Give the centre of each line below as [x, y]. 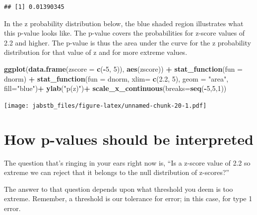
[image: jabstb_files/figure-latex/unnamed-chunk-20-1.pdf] [105, 106]
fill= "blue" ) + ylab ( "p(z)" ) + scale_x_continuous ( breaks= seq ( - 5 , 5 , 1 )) [115, 88]
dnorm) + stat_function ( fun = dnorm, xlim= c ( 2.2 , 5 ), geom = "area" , [116, 78]
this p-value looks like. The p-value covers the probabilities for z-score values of [125, 33]
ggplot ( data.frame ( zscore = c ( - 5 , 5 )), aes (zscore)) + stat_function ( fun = [123, 68]
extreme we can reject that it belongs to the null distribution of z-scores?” [117, 172]
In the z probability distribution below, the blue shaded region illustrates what [124, 23]
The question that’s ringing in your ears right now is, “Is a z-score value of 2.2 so [127, 162]
